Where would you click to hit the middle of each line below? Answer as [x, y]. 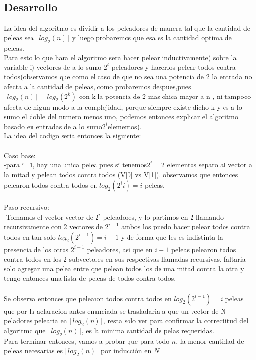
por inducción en [126, 350]
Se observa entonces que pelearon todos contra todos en [88, 298]
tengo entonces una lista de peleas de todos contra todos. [90, 278]
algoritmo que [25, 331]
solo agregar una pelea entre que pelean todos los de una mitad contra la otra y [124, 268]
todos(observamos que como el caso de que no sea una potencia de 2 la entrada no [128, 77]
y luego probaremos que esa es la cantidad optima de [152, 37]
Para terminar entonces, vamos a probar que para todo [87, 341]
